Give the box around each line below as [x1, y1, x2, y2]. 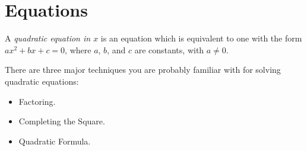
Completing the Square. [18, 115, 105, 127]
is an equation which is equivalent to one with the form [100, 32, 302, 44]
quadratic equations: [5, 75, 79, 87]
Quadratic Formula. [18, 134, 91, 147]
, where [65, 43, 91, 56]
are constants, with [134, 43, 204, 56]
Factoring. [18, 95, 56, 107]
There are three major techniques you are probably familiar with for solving [5, 63, 281, 76]
